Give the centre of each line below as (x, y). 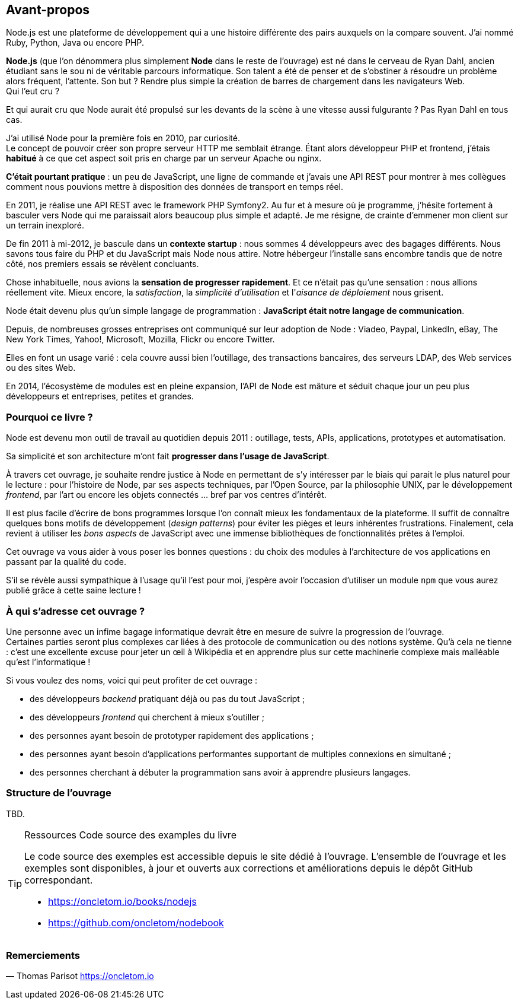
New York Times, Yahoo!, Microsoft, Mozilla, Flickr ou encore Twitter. (140, 339)
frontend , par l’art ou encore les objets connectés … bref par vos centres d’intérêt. (166, 495)
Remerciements (43, 956)
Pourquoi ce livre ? (49, 417)
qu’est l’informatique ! (48, 662)
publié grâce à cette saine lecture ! (73, 590)
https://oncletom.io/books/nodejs (122, 901)
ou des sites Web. (41, 368)
